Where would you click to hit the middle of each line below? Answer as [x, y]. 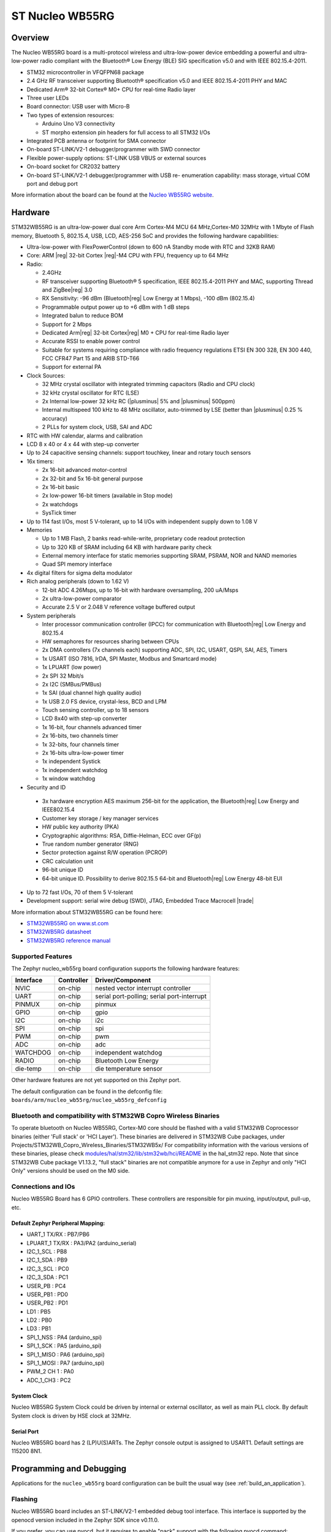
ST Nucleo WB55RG [63, 16]
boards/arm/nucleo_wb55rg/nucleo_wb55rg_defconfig [89, 1100]
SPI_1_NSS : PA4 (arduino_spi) [64, 1337]
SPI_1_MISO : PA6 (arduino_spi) [66, 1354]
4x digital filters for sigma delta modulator [80, 572]
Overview [30, 38]
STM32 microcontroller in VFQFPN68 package [85, 72]
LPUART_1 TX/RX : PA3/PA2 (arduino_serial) [82, 1243]
